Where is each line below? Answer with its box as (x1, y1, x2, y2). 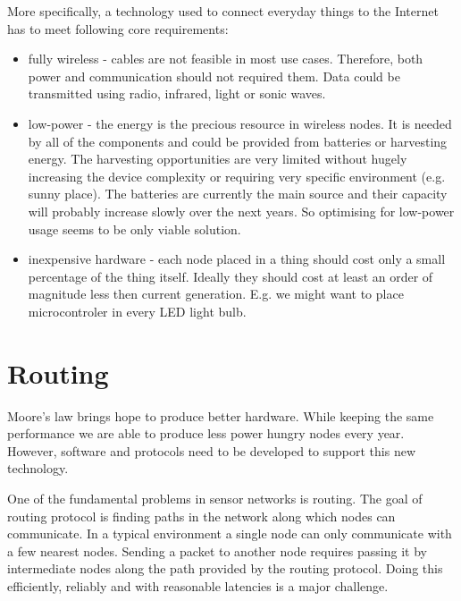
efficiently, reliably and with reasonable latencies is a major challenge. (7, 576, 389, 595)
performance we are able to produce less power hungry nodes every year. (7, 424, 405, 443)
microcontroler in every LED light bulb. (28, 301, 247, 320)
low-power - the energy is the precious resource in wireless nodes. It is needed (28, 114, 452, 132)
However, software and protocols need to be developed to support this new (7, 441, 416, 460)
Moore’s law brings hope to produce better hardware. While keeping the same (7, 406, 434, 425)
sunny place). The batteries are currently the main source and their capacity (28, 184, 448, 203)
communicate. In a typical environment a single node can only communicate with (7, 524, 452, 543)
